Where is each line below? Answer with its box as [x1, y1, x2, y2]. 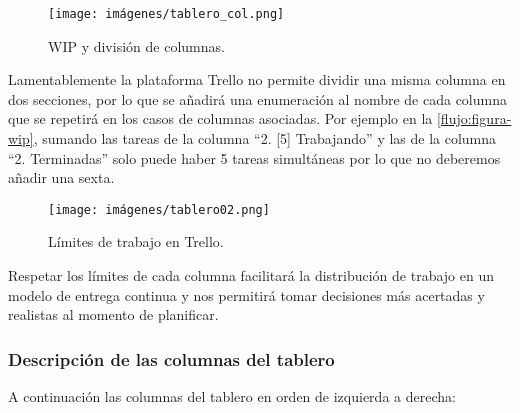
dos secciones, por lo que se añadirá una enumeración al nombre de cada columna [8, 88, 507, 109]
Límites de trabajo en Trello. [48, 231, 224, 252]
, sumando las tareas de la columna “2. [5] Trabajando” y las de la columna [33, 128, 497, 149]
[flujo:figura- [436, 108, 512, 129]
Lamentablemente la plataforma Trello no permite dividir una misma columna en [8, 69, 506, 90]
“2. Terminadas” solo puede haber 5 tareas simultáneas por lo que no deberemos [8, 147, 501, 168]
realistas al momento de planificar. [8, 304, 219, 325]
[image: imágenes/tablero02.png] [48, 202, 270, 217]
